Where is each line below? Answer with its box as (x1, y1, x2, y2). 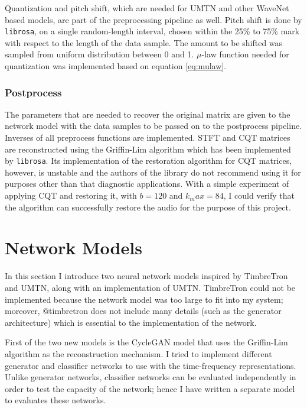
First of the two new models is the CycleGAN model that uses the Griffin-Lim (5, 336, 288, 348)
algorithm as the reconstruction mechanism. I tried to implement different (5, 347, 272, 360)
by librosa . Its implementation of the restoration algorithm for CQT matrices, (5, 154, 292, 167)
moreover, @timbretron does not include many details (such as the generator (5, 305, 282, 317)
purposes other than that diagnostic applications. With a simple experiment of (5, 177, 289, 190)
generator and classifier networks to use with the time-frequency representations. (5, 359, 296, 371)
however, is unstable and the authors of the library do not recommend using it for (5, 166, 301, 178)
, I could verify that (223, 189, 295, 202)
